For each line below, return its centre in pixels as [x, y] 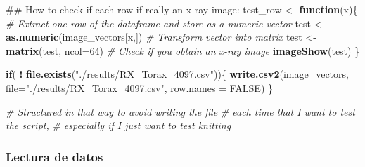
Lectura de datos [55, 156]
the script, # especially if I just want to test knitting [119, 125]
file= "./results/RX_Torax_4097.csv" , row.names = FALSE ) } [139, 87]
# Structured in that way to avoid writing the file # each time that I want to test [180, 111]
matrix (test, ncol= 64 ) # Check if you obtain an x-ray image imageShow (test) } [183, 50]
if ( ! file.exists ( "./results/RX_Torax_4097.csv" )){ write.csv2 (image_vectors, [177, 74]
